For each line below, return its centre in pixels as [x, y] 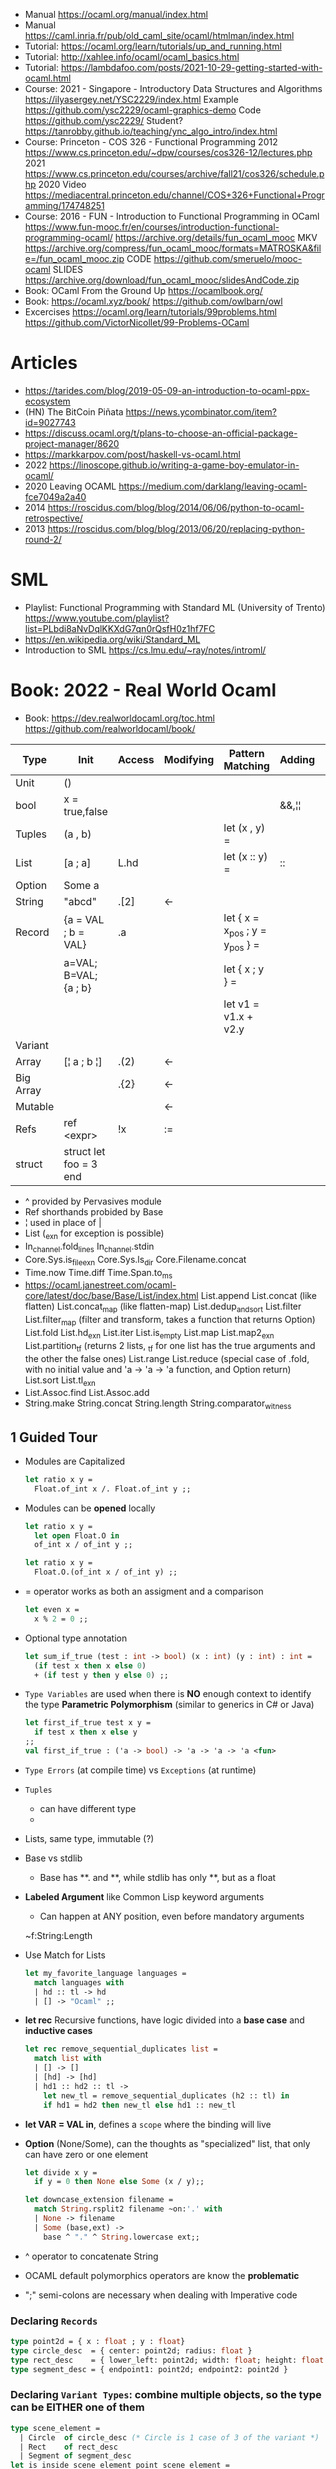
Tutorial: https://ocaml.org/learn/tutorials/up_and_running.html [153, 46]
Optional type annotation [76, 1638]
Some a [81, 885]
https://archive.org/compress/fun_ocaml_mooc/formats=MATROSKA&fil [173, 248]
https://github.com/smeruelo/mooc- [228, 258]
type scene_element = [55, 2428]
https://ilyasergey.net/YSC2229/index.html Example [131, 99]
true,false [85, 811]
